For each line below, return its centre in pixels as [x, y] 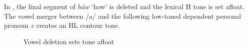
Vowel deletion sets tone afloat [69, 41]
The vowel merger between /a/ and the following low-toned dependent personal [123, 16]
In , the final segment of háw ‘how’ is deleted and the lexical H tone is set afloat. [124, 6]
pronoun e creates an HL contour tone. [62, 25]
